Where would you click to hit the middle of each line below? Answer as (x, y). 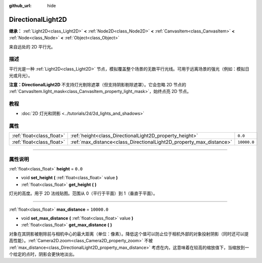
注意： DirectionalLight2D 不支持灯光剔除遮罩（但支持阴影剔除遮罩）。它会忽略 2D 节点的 (98, 84)
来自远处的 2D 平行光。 (32, 46)
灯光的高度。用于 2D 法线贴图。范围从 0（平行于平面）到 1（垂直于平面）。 (83, 193)
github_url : (20, 6)
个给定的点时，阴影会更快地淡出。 (43, 254)
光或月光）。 (21, 76)
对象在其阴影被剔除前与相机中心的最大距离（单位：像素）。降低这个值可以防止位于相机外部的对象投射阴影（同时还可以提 (129, 234)
